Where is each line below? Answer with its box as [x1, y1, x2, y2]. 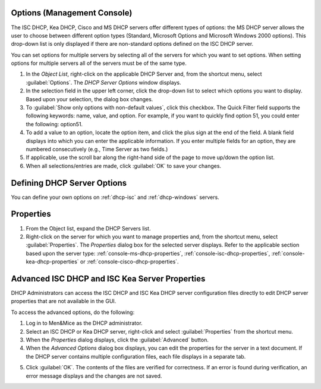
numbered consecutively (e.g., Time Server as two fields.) [26, 145, 168, 153]
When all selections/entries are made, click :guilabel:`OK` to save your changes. [26, 162, 222, 169]
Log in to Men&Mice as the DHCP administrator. [26, 319, 143, 327]
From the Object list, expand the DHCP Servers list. [26, 225, 151, 232]
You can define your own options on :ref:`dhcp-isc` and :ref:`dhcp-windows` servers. [11, 194, 219, 201]
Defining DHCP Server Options [11, 178, 127, 188]
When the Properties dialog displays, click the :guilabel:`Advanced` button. [26, 337, 209, 343]
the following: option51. [26, 120, 83, 127]
